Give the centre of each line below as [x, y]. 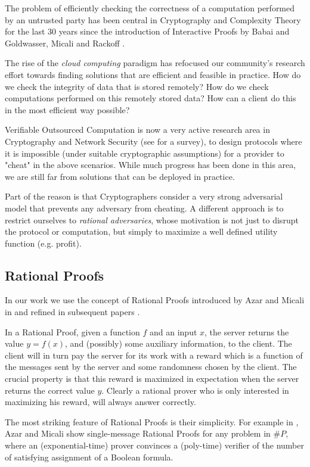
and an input [173, 331]
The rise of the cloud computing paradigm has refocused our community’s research [155, 63]
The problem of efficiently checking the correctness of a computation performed [150, 8]
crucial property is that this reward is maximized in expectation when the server [152, 379]
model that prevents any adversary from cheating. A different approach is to [144, 208]
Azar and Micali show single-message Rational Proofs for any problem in [138, 433]
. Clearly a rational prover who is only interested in [195, 390]
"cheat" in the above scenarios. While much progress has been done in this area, [151, 165]
